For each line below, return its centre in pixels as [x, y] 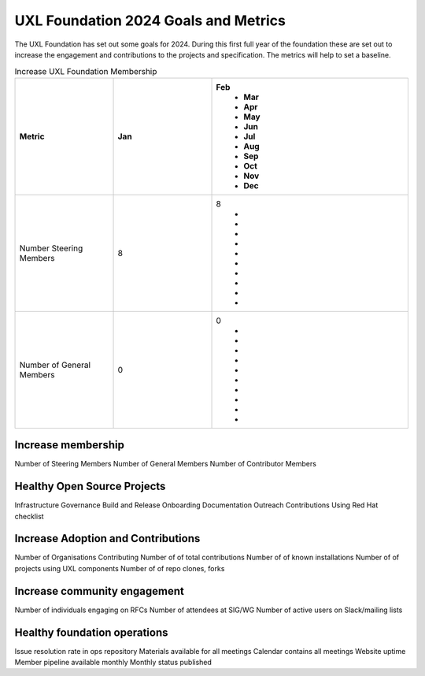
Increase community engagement [99, 591]
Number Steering [51, 248]
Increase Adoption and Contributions [107, 539]
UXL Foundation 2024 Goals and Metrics [150, 20]
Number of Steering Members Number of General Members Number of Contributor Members [165, 464]
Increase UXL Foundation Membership [86, 71]
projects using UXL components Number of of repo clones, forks [120, 568]
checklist [29, 516]
